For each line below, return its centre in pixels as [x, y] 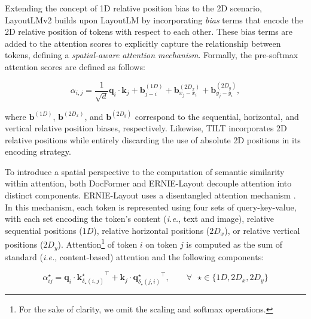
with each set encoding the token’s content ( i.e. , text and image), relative [140, 219]
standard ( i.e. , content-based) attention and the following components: [135, 256]
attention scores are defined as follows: [75, 66]
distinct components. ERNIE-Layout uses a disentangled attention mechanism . [150, 195]
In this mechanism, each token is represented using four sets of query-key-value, [151, 207]
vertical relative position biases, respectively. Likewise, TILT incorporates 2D [146, 128]
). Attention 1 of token [97, 243]
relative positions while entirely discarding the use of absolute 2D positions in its [153, 139]
